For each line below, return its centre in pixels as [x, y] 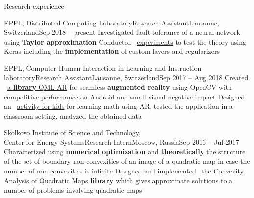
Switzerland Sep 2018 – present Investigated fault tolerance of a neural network [122, 32]
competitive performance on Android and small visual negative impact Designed [125, 96]
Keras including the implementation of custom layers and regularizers [112, 51]
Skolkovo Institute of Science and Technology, [72, 132]
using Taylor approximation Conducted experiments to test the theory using [125, 41]
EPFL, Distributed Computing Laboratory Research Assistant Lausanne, [112, 22]
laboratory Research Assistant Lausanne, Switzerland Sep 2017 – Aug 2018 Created [126, 77]
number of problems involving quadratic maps [73, 190]
